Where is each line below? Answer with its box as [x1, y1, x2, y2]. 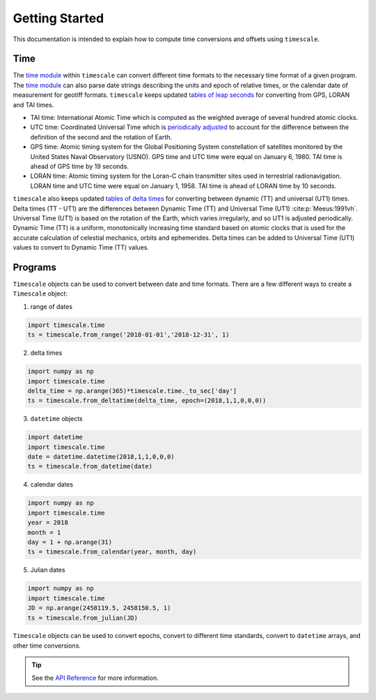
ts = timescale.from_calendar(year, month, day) [27, 548, 197, 556]
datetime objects [30, 415, 83, 423]
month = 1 [27, 528, 61, 536]
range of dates [30, 302, 73, 310]
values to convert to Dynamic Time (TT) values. [13, 243, 150, 252]
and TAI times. [13, 100, 54, 109]
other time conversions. [13, 641, 81, 650]
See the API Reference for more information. [31, 674, 159, 682]
